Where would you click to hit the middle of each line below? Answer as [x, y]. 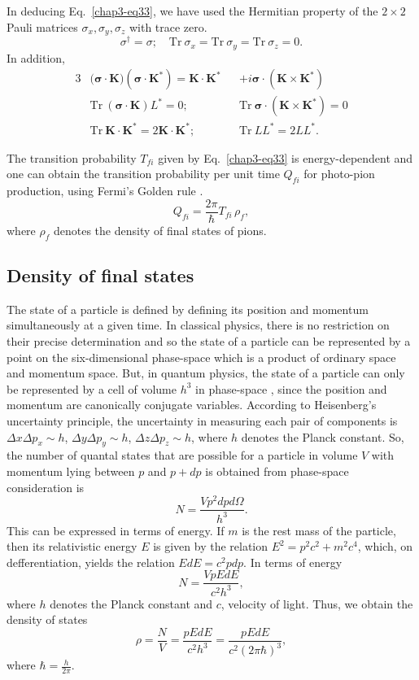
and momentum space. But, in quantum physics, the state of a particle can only [206, 373]
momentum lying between [71, 471]
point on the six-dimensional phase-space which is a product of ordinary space [201, 357]
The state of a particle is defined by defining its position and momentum [188, 309]
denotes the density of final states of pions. [160, 230]
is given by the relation [211, 546]
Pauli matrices [42, 26]
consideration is [46, 487]
